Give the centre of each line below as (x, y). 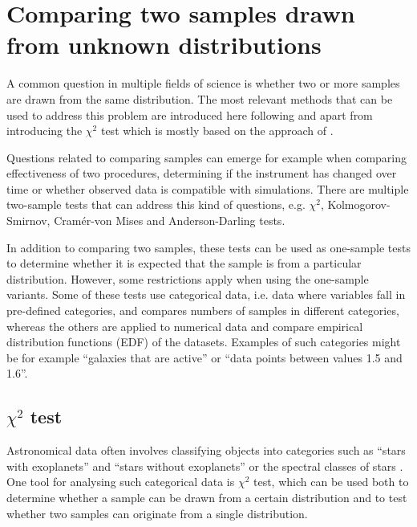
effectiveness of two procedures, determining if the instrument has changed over (202, 173)
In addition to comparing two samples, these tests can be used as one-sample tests (208, 247)
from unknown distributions (164, 45)
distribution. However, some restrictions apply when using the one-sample (188, 278)
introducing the (45, 131)
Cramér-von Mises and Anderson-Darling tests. (170, 221)
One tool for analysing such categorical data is (121, 482)
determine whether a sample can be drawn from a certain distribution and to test (207, 497)
